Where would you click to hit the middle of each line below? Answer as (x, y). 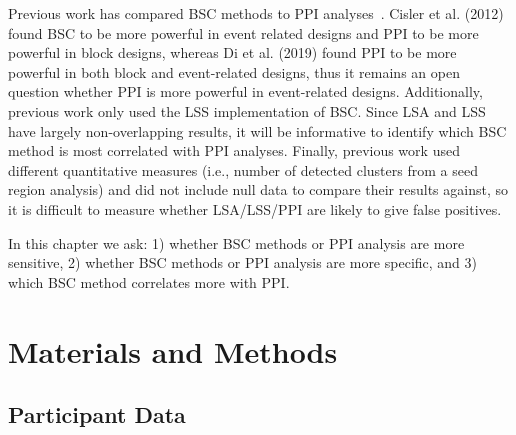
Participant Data (97, 414)
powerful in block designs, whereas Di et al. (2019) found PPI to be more (232, 52)
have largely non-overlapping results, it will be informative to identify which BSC (257, 130)
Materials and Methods (173, 350)
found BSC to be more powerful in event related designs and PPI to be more (243, 32)
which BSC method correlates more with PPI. (149, 281)
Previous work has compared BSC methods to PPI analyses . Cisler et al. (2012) (256, 13)
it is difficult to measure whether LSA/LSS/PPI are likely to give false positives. (255, 208)
